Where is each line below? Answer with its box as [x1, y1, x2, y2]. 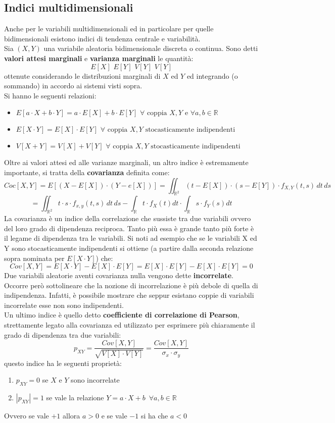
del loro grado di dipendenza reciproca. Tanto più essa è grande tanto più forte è [4, 223, 254, 233]
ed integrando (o [186, 70, 238, 81]
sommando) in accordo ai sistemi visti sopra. [4, 80, 142, 91]
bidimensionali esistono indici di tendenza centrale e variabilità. [4, 33, 201, 43]
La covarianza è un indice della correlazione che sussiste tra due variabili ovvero [4, 213, 251, 224]
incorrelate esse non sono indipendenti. [4, 299, 124, 310]
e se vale [101, 410, 127, 421]
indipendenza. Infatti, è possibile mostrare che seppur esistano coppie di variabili [4, 290, 254, 300]
